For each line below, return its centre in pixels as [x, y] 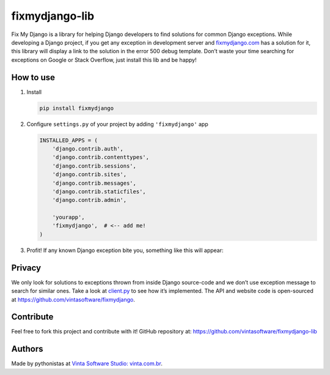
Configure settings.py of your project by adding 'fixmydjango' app [118, 124]
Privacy [26, 268]
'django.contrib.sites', [90, 175]
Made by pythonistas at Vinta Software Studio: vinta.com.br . [87, 363]
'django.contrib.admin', [90, 200]
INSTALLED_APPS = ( [68, 140]
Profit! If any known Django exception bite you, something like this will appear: [125, 250]
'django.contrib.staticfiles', [99, 191]
